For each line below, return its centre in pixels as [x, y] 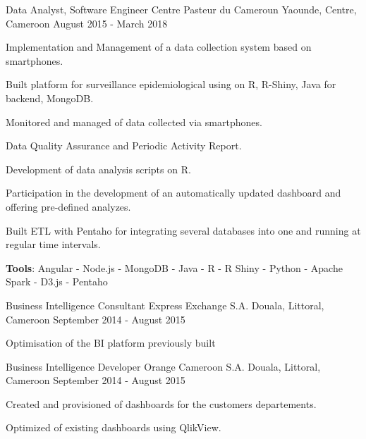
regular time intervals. [53, 244]
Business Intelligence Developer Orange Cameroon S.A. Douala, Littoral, [163, 366]
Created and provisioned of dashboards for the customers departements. [161, 403]
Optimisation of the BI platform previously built [111, 343]
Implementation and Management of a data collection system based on [159, 47]
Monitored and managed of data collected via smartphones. [134, 122]
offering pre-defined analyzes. [68, 206]
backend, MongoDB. [50, 98]
